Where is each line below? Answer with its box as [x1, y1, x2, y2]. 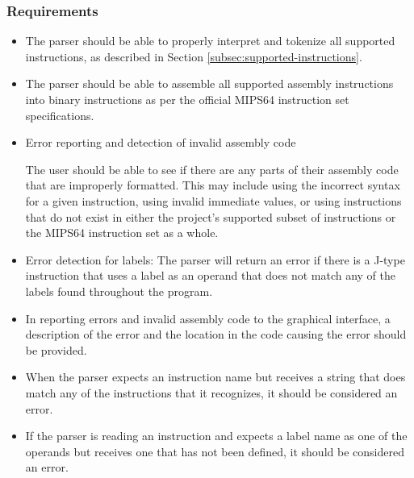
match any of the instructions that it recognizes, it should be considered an [25, 384, 398, 401]
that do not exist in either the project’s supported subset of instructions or [25, 208, 396, 225]
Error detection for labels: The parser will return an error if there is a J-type [25, 251, 405, 268]
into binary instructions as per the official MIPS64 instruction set [25, 91, 349, 107]
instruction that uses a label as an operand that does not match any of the [25, 267, 395, 284]
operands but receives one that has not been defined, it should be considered [25, 443, 404, 459]
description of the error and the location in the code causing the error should [25, 326, 407, 343]
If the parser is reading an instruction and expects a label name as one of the [25, 427, 408, 444]
